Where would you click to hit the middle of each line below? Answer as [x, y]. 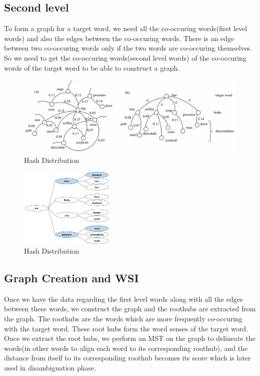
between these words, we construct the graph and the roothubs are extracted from [130, 309]
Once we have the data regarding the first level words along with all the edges [123, 299]
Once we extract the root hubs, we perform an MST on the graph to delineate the [130, 338]
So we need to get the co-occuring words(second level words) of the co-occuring [125, 57]
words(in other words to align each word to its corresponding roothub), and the [126, 348]
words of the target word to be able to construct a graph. [92, 67]
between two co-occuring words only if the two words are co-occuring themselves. [128, 48]
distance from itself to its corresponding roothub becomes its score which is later [127, 358]
